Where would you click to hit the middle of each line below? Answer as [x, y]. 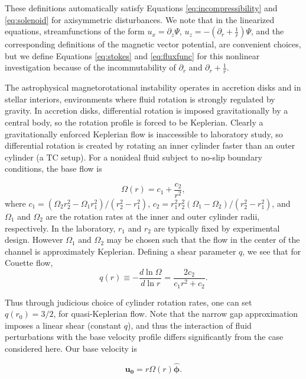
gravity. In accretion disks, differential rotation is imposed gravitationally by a [147, 110]
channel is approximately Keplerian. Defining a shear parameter [121, 251]
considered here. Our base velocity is [71, 348]
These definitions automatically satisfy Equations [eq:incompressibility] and [141, 8]
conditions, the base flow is [53, 168]
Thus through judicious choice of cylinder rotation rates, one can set [128, 302]
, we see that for [272, 251]
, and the [268, 31]
